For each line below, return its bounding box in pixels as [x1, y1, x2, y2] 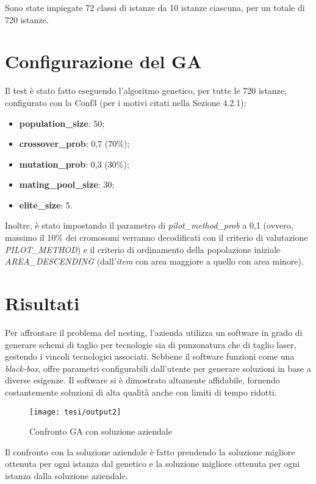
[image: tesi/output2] [29, 407, 121, 416]
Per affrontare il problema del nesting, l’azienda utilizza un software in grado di [5, 326, 303, 338]
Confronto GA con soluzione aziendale [29, 425, 172, 438]
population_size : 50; [19, 116, 105, 129]
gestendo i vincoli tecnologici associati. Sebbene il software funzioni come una [5, 350, 295, 363]
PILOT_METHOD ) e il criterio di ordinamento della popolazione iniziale [5, 243, 281, 255]
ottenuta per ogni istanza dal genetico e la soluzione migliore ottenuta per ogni [5, 457, 300, 470]
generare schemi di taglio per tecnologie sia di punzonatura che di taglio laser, [5, 338, 296, 351]
